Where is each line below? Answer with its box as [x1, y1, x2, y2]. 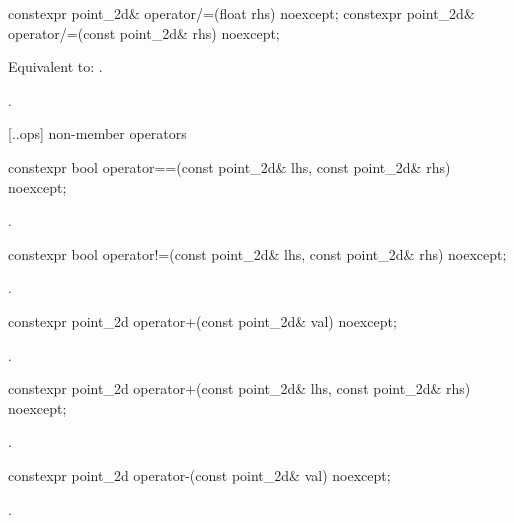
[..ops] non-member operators [8, 123, 187, 144]
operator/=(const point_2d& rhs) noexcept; [8, 22, 280, 43]
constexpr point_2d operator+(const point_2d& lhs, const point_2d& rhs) [8, 378, 471, 399]
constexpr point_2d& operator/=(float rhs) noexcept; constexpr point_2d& [8, 3, 475, 23]
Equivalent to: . [8, 56, 103, 77]
